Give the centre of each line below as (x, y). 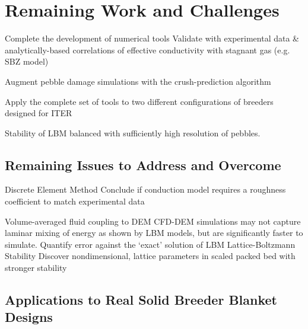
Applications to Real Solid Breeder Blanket (141, 300)
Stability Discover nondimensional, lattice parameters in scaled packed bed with (150, 256)
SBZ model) (27, 61)
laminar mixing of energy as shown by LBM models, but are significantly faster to (154, 233)
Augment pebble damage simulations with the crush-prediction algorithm (138, 81)
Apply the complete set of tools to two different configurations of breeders (139, 101)
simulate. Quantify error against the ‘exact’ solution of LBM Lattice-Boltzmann (150, 244)
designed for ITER (39, 113)
